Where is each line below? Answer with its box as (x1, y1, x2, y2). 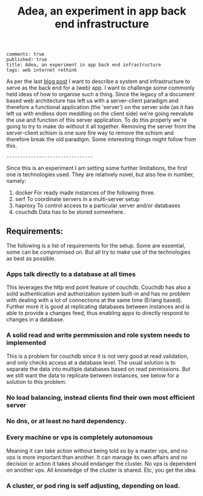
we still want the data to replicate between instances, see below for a (6, 371, 179, 379)
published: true (6, 56, 47, 63)
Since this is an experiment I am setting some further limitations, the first (6, 165, 188, 172)
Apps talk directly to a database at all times (6, 269, 136, 278)
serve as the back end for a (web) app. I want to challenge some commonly (6, 84, 195, 91)
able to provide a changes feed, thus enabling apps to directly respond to (6, 309, 190, 317)
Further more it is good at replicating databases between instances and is (6, 303, 190, 310)
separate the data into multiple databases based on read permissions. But (6, 365, 191, 372)
